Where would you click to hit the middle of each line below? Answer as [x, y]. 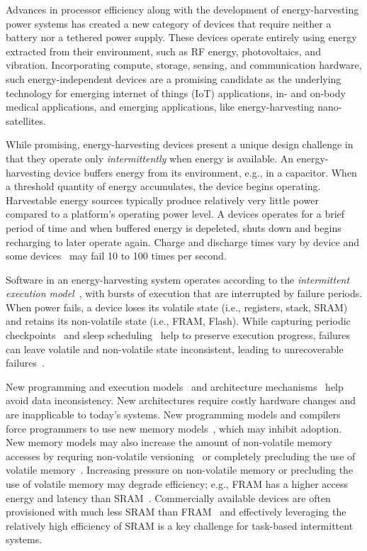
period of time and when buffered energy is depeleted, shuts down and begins [174, 227]
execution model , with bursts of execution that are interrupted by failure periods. [184, 293]
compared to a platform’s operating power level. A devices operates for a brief [175, 214]
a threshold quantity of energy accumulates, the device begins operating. [163, 186]
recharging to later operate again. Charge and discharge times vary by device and [182, 241]
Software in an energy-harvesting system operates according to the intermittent [178, 279]
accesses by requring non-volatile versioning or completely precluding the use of [181, 456]
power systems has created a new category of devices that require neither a [169, 23]
